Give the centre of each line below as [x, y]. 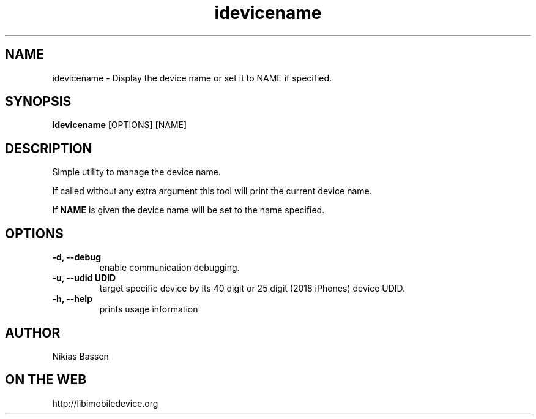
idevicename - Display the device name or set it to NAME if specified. [192, 78]
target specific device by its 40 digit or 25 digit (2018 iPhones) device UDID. [252, 289]
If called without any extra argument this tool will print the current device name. [212, 191]
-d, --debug [76, 257]
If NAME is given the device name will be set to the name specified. [188, 210]
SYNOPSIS [38, 102]
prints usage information [149, 309]
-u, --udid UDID [84, 278]
